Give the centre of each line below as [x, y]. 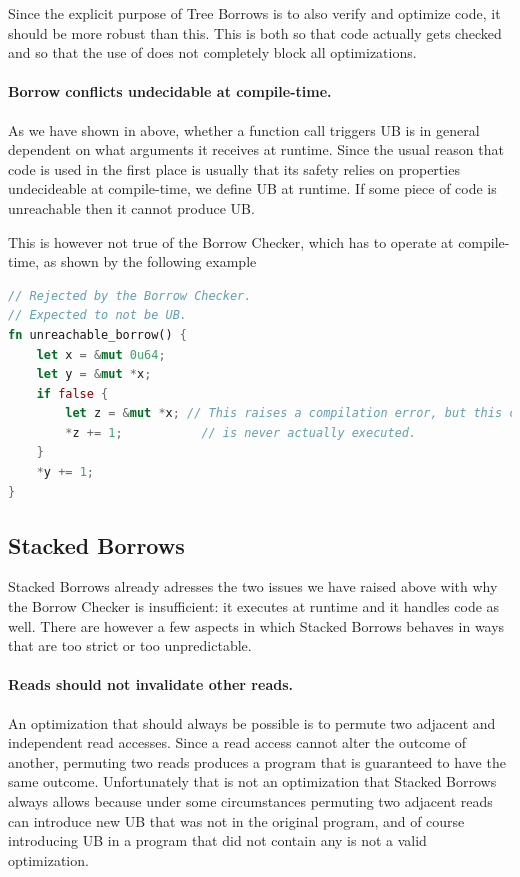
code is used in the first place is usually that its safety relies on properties [234, 168]
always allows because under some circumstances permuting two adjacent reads [250, 801]
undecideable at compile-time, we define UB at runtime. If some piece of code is [252, 188]
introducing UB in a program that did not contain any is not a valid [217, 840]
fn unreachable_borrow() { [97, 334]
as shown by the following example [150, 261]
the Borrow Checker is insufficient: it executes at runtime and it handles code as [254, 606]
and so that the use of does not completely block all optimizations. [212, 52]
